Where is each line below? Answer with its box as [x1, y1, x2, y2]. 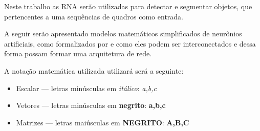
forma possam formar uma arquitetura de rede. [4, 48, 152, 59]
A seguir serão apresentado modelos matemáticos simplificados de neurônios [4, 28, 242, 39]
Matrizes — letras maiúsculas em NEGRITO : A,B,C [16, 117, 189, 127]
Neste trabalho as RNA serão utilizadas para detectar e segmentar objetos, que [4, 1, 252, 11]
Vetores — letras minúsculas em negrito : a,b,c [16, 100, 166, 111]
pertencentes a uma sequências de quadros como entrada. [4, 11, 183, 21]
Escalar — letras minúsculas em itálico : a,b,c [16, 82, 157, 93]
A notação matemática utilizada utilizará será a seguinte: [4, 65, 184, 76]
